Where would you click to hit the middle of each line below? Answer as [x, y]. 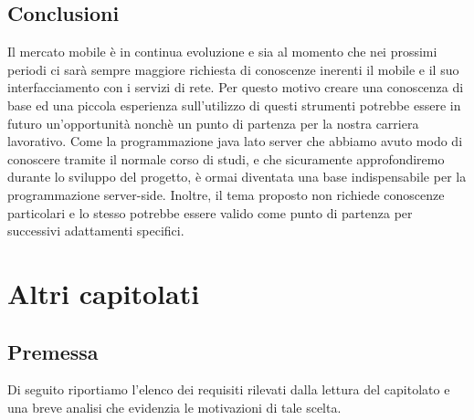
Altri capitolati [104, 293]
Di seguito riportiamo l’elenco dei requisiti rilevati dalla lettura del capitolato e [229, 389]
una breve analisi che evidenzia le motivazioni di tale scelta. [174, 407]
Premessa [53, 351]
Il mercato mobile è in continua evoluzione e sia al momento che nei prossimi [222, 52]
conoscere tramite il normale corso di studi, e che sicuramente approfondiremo [226, 158]
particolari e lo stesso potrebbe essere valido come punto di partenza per [210, 212]
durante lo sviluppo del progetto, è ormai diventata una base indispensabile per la [237, 177]
